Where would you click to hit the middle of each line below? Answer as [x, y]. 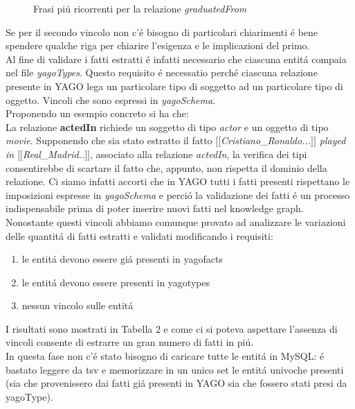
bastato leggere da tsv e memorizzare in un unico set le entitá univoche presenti [175, 369]
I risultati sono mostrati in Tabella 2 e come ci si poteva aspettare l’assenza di [172, 328]
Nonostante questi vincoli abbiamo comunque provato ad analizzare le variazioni [176, 221]
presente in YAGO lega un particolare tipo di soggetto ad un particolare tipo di [174, 86]
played [333, 140]
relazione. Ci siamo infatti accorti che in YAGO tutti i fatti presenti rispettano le [178, 181]
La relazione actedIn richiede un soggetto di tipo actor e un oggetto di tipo [167, 127]
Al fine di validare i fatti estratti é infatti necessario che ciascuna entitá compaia [176, 59]
